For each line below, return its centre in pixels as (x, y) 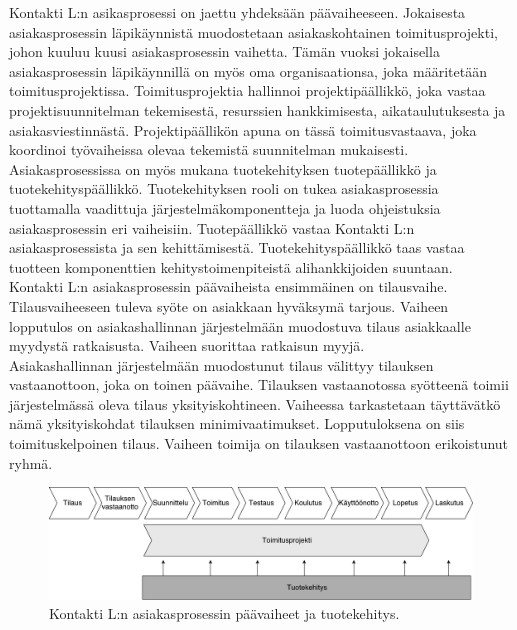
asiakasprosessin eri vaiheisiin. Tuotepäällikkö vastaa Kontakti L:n (212, 227)
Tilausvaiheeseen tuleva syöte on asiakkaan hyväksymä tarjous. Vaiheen (229, 305)
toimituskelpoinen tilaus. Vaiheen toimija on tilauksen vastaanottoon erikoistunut (259, 443)
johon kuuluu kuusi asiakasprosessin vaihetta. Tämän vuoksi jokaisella (224, 51)
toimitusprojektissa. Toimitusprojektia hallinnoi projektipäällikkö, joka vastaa (247, 90)
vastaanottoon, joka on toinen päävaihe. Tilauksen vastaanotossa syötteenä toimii (259, 384)
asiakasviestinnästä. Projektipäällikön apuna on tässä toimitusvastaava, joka (243, 129)
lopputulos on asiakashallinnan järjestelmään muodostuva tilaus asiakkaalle (240, 325)
